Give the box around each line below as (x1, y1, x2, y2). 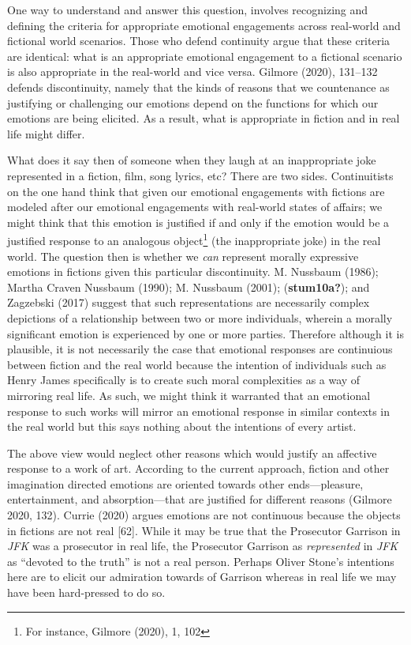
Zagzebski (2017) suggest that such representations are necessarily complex (7, 294, 370, 311)
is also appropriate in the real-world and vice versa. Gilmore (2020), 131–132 (7, 63, 378, 80)
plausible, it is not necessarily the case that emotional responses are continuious (7, 341, 393, 357)
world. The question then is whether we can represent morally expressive (7, 247, 359, 264)
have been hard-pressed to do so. (7, 584, 166, 601)
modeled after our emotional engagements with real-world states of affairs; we (7, 198, 383, 215)
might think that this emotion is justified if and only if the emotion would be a (7, 213, 390, 230)
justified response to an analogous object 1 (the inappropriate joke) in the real (7, 230, 381, 248)
